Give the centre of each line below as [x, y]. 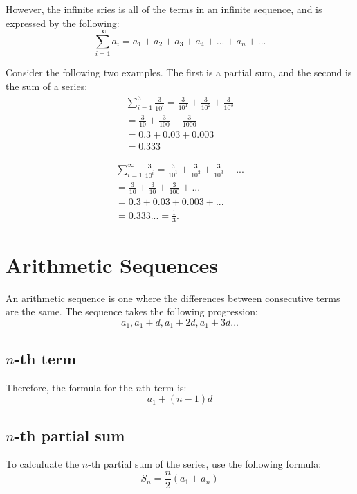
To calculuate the [43, 464]
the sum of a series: [47, 86]
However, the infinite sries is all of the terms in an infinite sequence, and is [164, 9]
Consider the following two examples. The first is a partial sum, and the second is [179, 72]
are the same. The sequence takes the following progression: [132, 311]
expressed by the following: [63, 23]
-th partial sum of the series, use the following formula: [205, 464]
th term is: [164, 387]
